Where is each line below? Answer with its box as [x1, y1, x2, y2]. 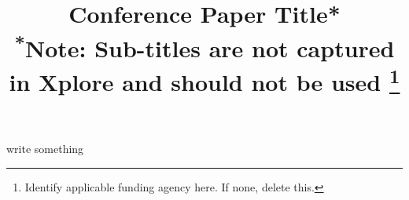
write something [6, 140, 84, 157]
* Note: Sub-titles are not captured [14, 28, 395, 64]
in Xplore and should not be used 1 [9, 62, 400, 98]
